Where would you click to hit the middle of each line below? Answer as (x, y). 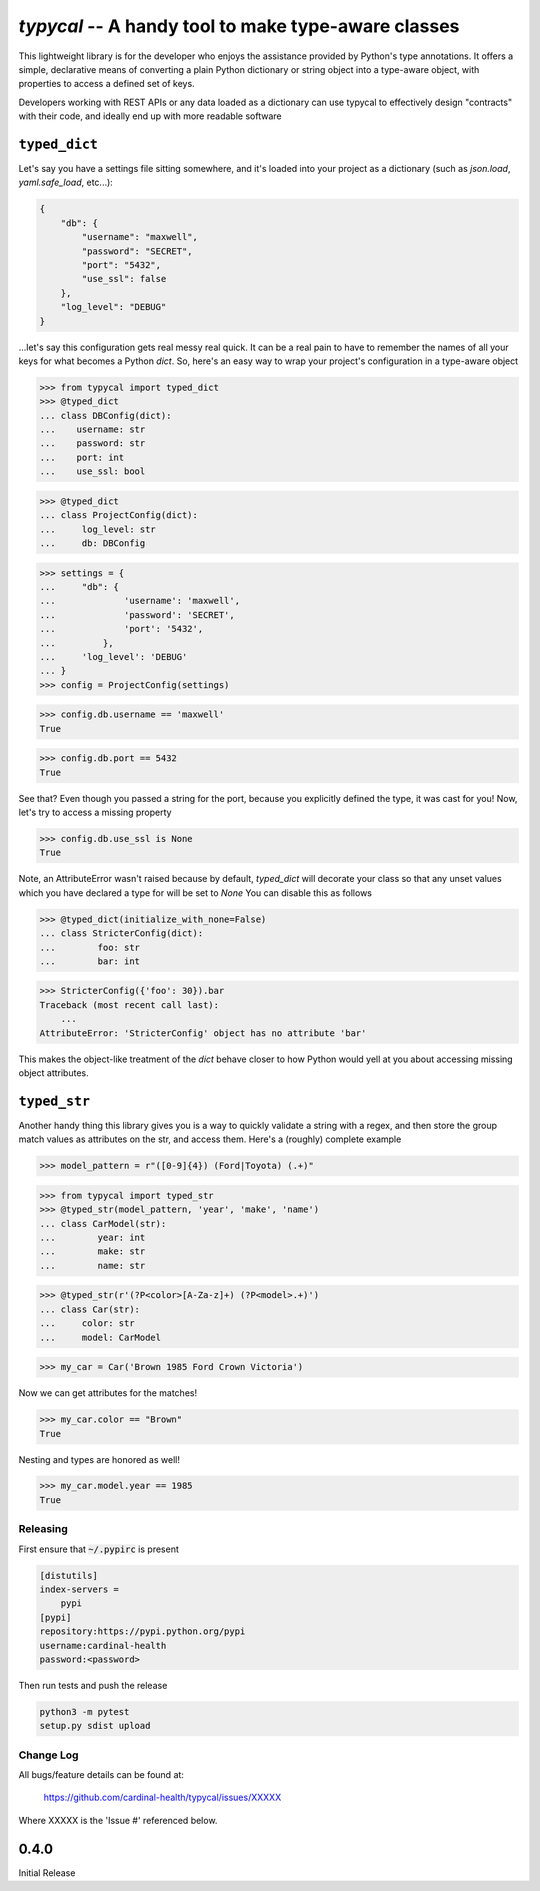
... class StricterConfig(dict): (121, 933)
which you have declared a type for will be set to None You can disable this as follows (195, 892)
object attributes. (53, 1073)
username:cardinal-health (103, 1645)
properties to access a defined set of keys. (106, 84)
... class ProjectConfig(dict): (119, 515)
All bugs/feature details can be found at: (101, 1775)
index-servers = (79, 1589)
